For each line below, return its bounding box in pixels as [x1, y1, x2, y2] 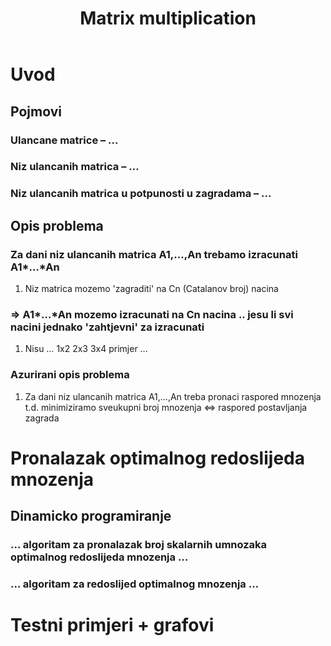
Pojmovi [10, 103, 62, 120]
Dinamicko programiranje [10, 508, 172, 525]
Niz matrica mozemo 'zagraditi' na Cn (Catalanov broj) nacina [24, 283, 279, 295]
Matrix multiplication [79, 7, 257, 30]
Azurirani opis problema [10, 368, 130, 382]
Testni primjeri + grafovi [10, 614, 215, 637]
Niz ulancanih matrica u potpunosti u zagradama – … [10, 187, 272, 201]
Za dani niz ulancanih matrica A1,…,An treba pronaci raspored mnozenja [24, 390, 322, 402]
